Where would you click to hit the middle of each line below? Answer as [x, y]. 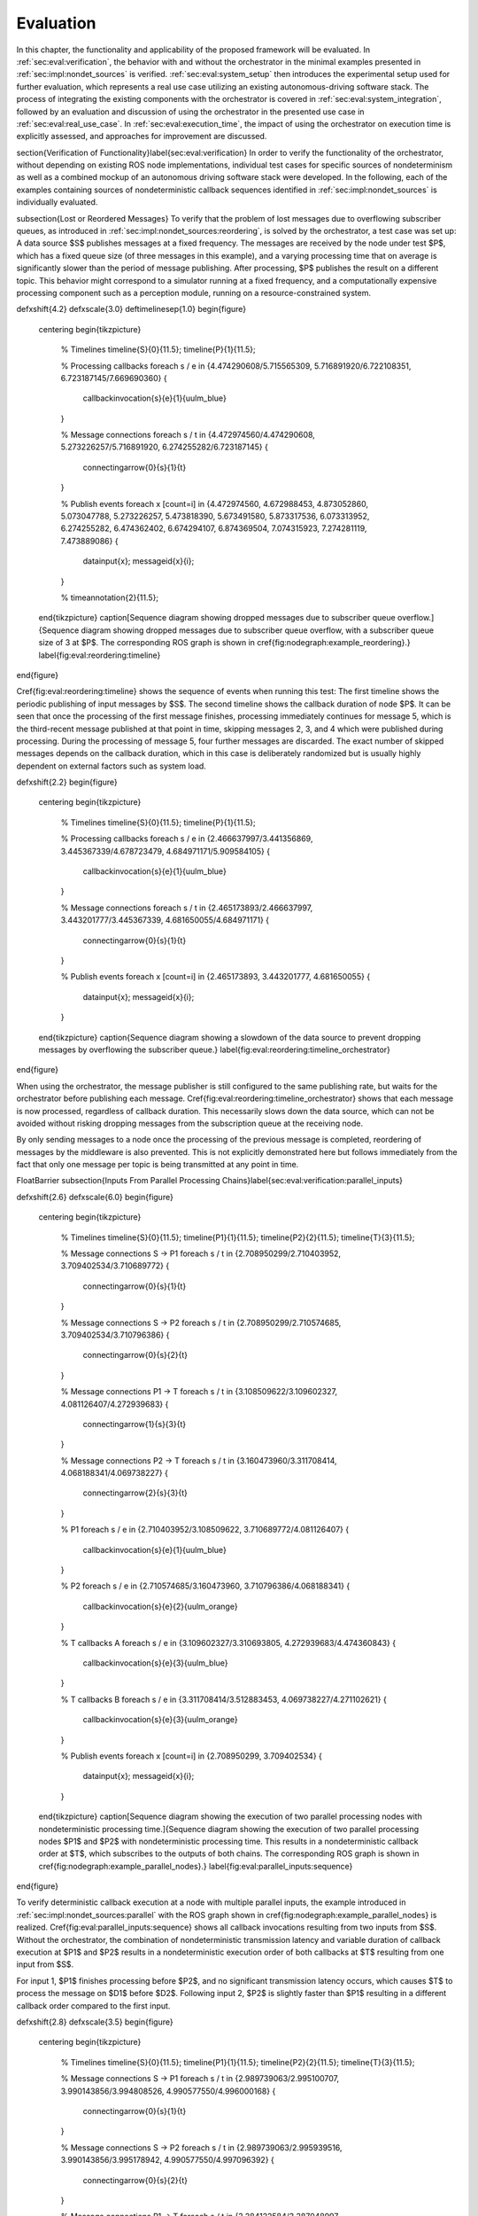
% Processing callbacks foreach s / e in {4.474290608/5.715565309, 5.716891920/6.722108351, [236, 366]
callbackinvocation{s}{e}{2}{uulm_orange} [160, 1606]
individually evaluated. [57, 202]
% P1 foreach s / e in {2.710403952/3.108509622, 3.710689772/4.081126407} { [205, 1530]
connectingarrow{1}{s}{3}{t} [134, 1424]
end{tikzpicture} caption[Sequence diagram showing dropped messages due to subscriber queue [217, 618]
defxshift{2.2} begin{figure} [67, 782]
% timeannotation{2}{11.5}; [110, 597]
